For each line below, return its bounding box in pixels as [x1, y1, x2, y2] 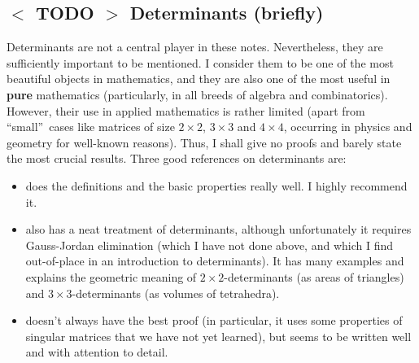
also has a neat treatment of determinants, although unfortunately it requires [25, 221, 412, 238]
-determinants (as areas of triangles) [224, 268, 404, 285]
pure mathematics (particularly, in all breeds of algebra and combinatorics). [7, 85, 388, 103]
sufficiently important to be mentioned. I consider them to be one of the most [7, 54, 394, 71]
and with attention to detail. [25, 343, 168, 361]
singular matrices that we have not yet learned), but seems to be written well [25, 327, 412, 344]
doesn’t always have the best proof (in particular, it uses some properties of [25, 312, 403, 329]
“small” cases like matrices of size [7, 118, 175, 135]
